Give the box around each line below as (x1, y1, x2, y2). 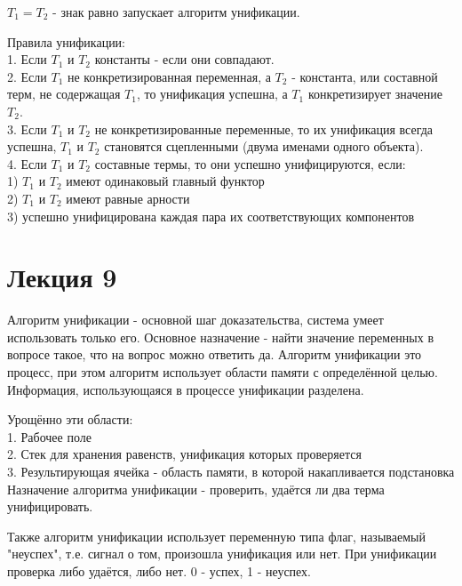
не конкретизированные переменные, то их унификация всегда (94, 119, 434, 138)
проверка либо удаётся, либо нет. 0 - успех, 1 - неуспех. (7, 561, 312, 580)
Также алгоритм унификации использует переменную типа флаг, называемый (7, 526, 426, 545)
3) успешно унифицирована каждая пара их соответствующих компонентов (7, 206, 415, 225)
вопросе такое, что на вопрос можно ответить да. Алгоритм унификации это (7, 345, 422, 364)
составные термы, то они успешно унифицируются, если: (94, 154, 406, 173)
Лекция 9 (7, 259, 117, 295)
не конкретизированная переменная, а (68, 67, 271, 85)
